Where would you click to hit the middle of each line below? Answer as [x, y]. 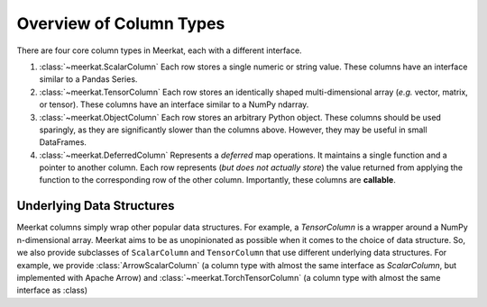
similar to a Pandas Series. [88, 79]
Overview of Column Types [121, 23]
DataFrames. [63, 142]
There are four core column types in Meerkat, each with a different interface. [159, 50]
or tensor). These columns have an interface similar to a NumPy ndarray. [174, 104]
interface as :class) [52, 290]
